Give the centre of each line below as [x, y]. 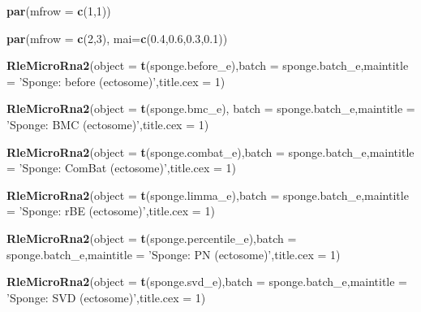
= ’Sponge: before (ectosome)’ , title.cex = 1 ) [116, 81]
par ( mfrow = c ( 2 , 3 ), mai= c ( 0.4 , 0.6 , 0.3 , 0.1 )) [117, 38]
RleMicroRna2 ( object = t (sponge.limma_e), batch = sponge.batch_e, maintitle [208, 195]
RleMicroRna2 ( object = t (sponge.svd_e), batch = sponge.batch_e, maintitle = [207, 282]
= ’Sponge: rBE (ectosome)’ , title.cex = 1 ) [111, 211]
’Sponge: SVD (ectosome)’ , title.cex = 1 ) [106, 297]
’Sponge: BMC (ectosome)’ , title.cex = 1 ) [108, 124]
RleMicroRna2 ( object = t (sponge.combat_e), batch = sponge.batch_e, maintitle [210, 152]
